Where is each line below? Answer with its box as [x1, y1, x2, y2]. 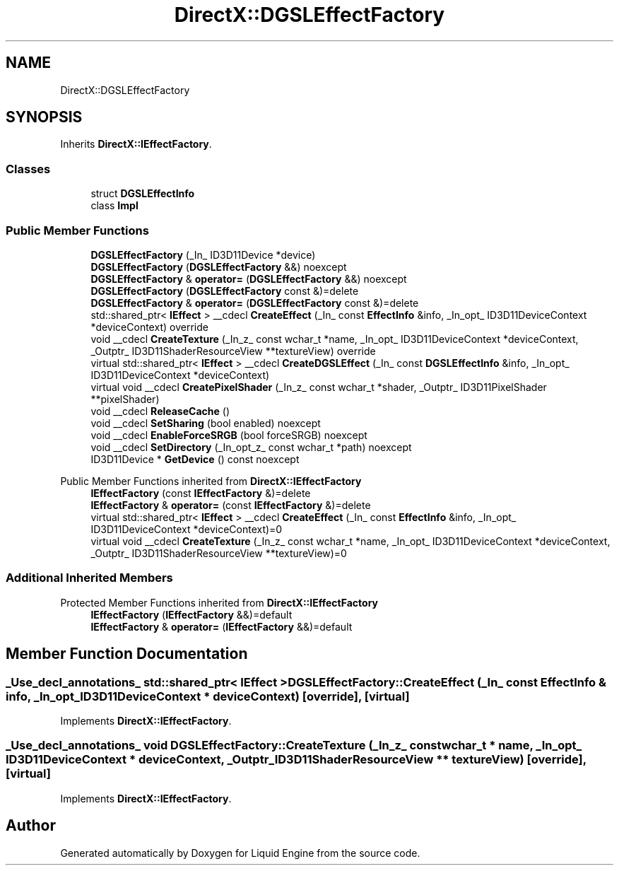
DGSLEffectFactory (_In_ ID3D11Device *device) [90, 248, 316, 261]
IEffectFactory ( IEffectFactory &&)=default [90, 608, 293, 621]
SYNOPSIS [6, 108, 83, 127]
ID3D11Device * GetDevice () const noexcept [90, 452, 300, 465]
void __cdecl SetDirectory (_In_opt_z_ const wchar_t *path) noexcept [90, 440, 412, 453]
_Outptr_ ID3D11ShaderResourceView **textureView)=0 [90, 546, 347, 559]
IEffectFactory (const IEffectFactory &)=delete [90, 486, 311, 499]
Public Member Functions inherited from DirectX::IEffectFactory [60, 474, 362, 487]
